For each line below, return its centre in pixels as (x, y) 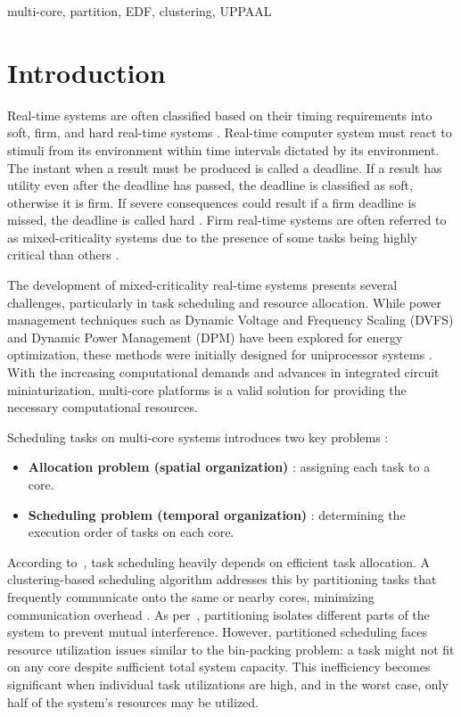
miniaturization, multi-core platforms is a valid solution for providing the (207, 389)
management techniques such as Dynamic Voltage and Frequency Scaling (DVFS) (230, 320)
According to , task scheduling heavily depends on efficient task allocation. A (219, 561)
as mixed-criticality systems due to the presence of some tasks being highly (212, 237)
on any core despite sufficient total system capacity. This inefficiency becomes (219, 667)
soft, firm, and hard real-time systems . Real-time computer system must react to (230, 132)
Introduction (86, 72)
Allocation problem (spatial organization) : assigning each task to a (229, 467)
